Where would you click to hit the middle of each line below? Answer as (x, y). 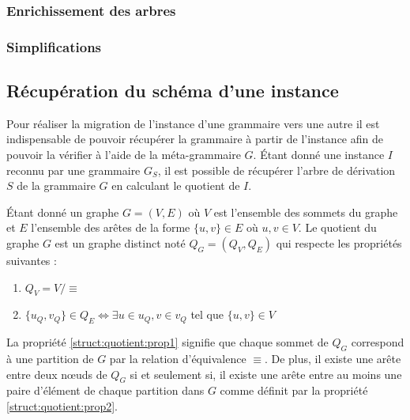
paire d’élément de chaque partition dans (105, 390)
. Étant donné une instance (319, 155)
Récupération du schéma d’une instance (173, 91)
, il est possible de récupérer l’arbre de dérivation (276, 170)
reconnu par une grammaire (73, 170)
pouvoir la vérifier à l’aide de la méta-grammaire (124, 155)
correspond (378, 342)
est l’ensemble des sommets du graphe (306, 212)
